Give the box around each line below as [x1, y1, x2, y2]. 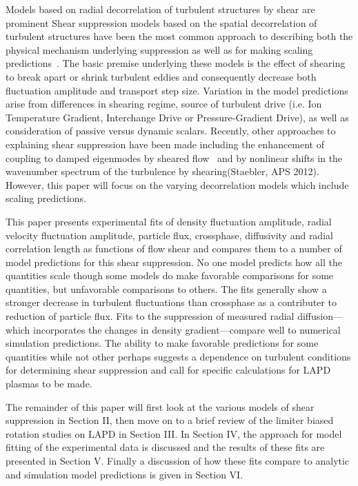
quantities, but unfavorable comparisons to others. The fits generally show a [6, 281, 327, 296]
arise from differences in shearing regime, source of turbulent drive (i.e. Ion [6, 97, 322, 111]
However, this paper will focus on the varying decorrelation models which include [6, 177, 349, 192]
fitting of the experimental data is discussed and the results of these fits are [6, 440, 325, 454]
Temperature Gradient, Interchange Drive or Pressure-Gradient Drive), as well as [6, 110, 349, 124]
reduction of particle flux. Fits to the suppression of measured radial [6, 309, 295, 323]
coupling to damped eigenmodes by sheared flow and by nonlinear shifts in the [6, 150, 343, 165]
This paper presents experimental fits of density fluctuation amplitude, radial [6, 214, 332, 228]
